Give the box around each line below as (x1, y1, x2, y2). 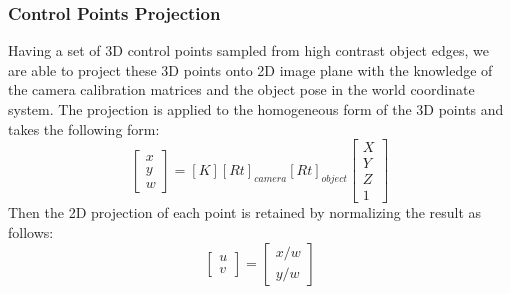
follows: (8, 221, 54, 242)
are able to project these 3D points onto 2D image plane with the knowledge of (8, 59, 493, 80)
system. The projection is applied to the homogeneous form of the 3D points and (8, 99, 504, 119)
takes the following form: (8, 118, 160, 139)
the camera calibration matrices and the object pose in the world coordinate (8, 79, 475, 100)
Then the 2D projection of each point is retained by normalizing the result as (8, 202, 482, 223)
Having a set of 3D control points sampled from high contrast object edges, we (8, 40, 489, 61)
